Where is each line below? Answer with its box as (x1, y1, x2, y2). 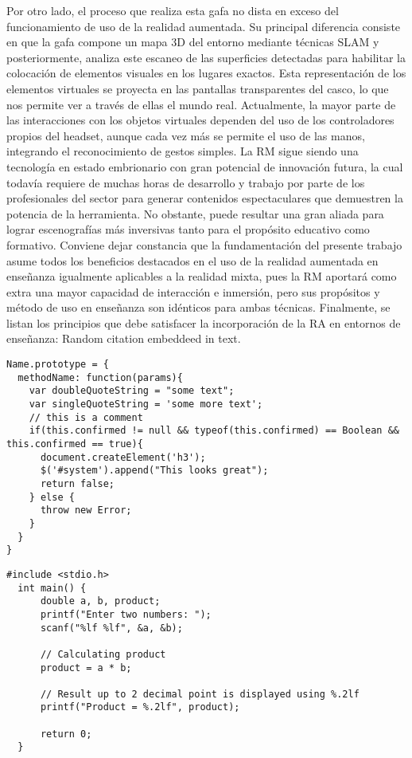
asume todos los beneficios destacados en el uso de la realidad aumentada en (6, 252, 379, 269)
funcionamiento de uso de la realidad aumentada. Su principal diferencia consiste (6, 18, 401, 34)
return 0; (40, 728, 92, 740)
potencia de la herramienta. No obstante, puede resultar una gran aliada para (6, 205, 384, 222)
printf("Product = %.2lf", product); (40, 701, 240, 713)
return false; (40, 477, 115, 489)
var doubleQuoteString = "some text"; (29, 385, 235, 397)
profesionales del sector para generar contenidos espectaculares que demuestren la (6, 190, 403, 206)
